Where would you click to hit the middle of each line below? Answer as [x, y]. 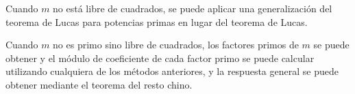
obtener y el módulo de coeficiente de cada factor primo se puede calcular [160, 58]
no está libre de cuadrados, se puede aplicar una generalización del [193, 8]
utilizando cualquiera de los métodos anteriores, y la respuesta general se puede [172, 71]
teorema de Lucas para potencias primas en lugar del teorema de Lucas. [157, 21]
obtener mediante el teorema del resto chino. [99, 84]
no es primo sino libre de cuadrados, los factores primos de [176, 45]
